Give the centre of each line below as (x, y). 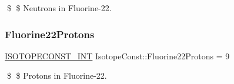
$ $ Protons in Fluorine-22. (57, 75)
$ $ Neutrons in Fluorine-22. (59, 8)
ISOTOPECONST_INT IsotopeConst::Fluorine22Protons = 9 (117, 56)
